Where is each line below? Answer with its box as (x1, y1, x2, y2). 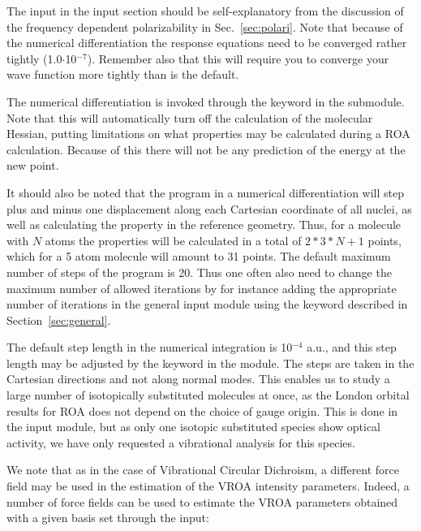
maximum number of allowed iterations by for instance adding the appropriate (6, 279, 397, 296)
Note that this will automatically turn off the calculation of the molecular (6, 109, 373, 126)
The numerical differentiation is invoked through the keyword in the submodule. (6, 93, 405, 110)
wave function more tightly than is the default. (6, 66, 239, 83)
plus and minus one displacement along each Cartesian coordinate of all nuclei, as (6, 200, 412, 217)
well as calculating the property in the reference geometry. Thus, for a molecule (6, 216, 402, 233)
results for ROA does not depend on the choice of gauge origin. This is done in (6, 402, 398, 419)
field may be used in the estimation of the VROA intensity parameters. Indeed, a (6, 477, 410, 494)
